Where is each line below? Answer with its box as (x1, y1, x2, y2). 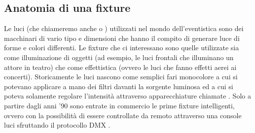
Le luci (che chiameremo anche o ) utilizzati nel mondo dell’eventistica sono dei (4, 23, 244, 33)
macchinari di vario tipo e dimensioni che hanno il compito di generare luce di (4, 33, 240, 43)
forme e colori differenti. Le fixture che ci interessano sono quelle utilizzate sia (4, 42, 239, 53)
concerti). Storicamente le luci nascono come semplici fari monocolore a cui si (4, 71, 238, 82)
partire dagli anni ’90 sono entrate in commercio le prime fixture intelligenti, (4, 100, 235, 110)
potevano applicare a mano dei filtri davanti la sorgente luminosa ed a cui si (4, 81, 233, 91)
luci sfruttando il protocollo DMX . (4, 120, 110, 130)
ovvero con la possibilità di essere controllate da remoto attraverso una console (4, 110, 242, 120)
